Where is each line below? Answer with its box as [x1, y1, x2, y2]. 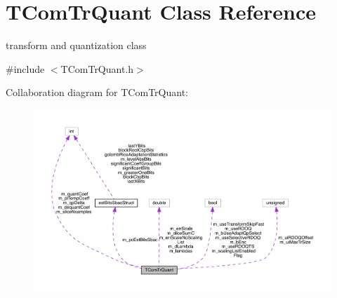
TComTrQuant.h [60, 61, 134, 76]
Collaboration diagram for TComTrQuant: [6, 85, 188, 100]
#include [6, 61, 45, 76]
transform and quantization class [6, 38, 147, 53]
